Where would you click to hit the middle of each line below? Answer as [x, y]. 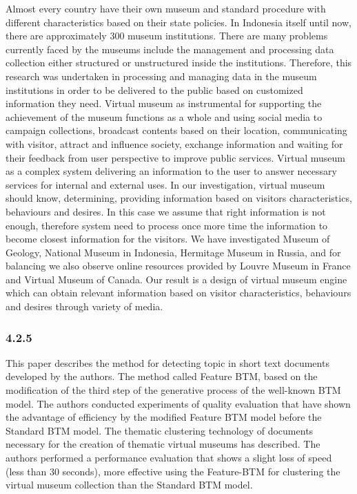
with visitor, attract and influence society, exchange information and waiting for [174, 143]
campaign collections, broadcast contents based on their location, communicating [176, 130]
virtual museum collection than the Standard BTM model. [129, 485]
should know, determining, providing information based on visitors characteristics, [179, 198]
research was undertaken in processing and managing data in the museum [161, 76]
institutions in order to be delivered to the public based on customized [154, 89]
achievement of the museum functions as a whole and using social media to [164, 116]
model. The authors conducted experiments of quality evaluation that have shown [178, 403]
